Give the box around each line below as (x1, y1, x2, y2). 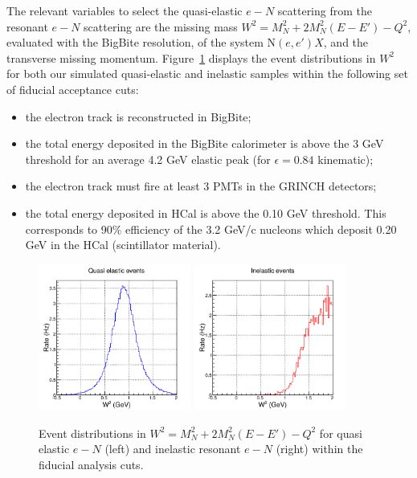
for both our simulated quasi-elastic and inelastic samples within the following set (6, 65, 408, 82)
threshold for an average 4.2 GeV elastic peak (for (25, 150, 271, 167)
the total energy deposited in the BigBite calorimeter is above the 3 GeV (25, 135, 384, 152)
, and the (323, 34, 369, 51)
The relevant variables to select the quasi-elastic (6, 2, 243, 18)
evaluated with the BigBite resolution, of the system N (6, 34, 276, 51)
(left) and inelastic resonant (104, 440, 241, 457)
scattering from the (277, 2, 372, 18)
